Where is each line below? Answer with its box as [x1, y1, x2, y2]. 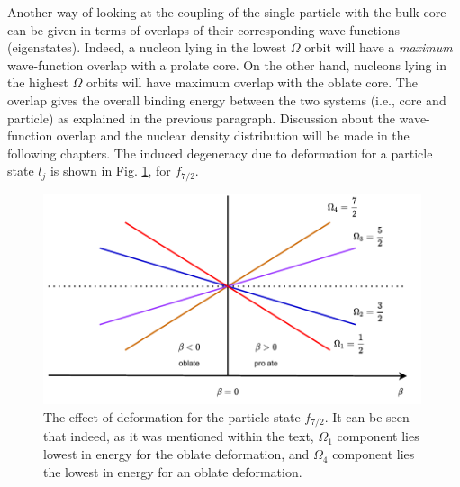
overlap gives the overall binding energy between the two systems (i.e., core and [7, 90, 446, 109]
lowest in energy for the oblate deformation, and [43, 445, 310, 464]
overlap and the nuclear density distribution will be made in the [56, 126, 410, 145]
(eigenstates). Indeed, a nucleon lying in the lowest [7, 38, 287, 57]
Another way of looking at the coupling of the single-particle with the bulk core [7, 3, 446, 21]
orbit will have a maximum [304, 38, 453, 57]
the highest [7, 73, 68, 92]
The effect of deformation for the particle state [43, 408, 301, 426]
